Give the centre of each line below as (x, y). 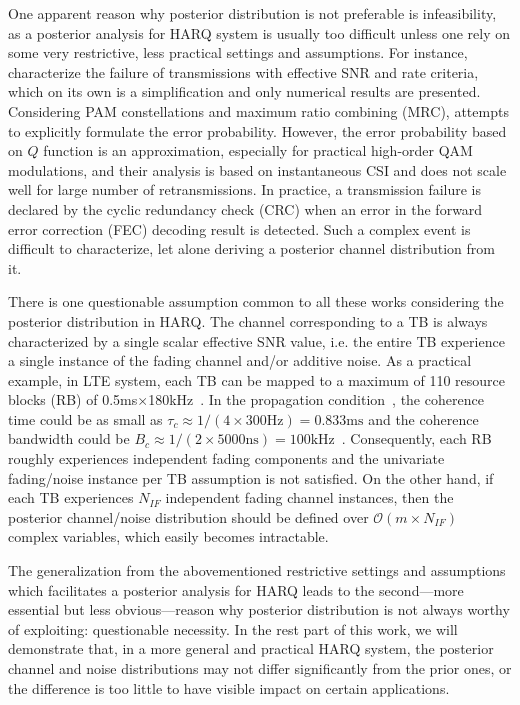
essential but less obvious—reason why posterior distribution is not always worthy (259, 609)
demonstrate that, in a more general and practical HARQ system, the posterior (251, 648)
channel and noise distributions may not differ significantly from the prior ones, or (260, 668)
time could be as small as (85, 418)
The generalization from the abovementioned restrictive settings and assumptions (257, 570)
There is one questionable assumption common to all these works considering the (256, 301)
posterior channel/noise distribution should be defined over (188, 516)
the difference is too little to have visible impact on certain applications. (229, 687)
